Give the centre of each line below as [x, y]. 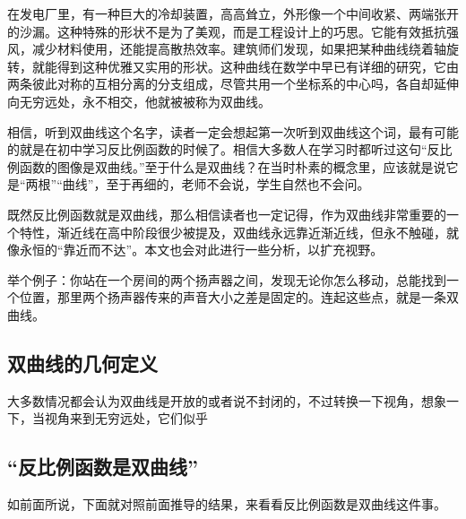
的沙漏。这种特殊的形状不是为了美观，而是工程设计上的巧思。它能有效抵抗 [227, 31]
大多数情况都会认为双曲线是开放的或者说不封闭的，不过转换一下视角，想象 [227, 400]
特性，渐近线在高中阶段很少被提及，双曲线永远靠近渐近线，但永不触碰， [233, 232]
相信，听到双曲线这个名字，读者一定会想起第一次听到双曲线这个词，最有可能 [233, 131]
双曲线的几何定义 [82, 363]
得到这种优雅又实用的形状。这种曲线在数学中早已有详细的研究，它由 [258, 66]
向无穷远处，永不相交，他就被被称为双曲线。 [139, 101]
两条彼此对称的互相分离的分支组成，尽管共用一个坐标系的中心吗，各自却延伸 [233, 84]
